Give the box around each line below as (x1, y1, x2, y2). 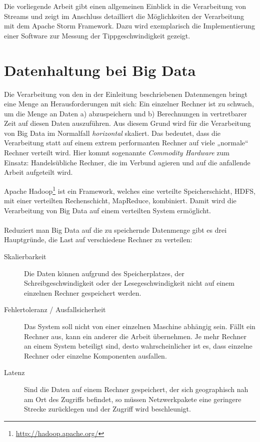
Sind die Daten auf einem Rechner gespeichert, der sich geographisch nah (24, 384, 248, 394)
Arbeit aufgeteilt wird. (4, 167, 73, 177)
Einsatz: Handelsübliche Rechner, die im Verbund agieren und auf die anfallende (4, 157, 250, 167)
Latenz (4, 367, 25, 378)
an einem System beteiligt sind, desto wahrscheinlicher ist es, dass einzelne (24, 341, 252, 351)
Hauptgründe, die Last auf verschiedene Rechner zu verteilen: (4, 234, 192, 245)
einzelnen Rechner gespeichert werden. (24, 287, 141, 298)
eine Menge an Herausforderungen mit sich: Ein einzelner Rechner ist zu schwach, (4, 98, 254, 109)
